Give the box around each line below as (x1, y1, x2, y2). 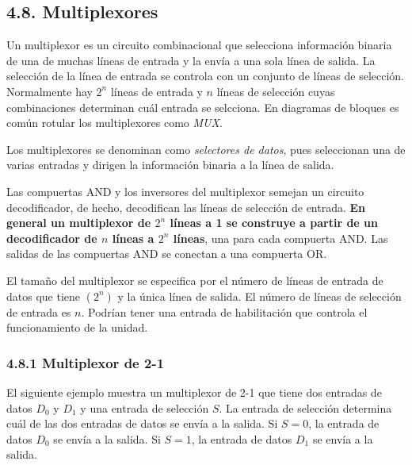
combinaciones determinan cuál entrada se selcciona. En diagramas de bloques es (6, 98, 399, 115)
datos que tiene (6, 287, 81, 304)
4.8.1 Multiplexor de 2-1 (6, 352, 165, 372)
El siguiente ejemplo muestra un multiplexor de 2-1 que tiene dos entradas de (6, 383, 382, 400)
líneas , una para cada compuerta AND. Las (173, 229, 388, 246)
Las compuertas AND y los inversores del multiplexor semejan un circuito (6, 183, 364, 199)
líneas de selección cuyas (216, 83, 335, 99)
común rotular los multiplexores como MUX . (6, 114, 223, 131)
